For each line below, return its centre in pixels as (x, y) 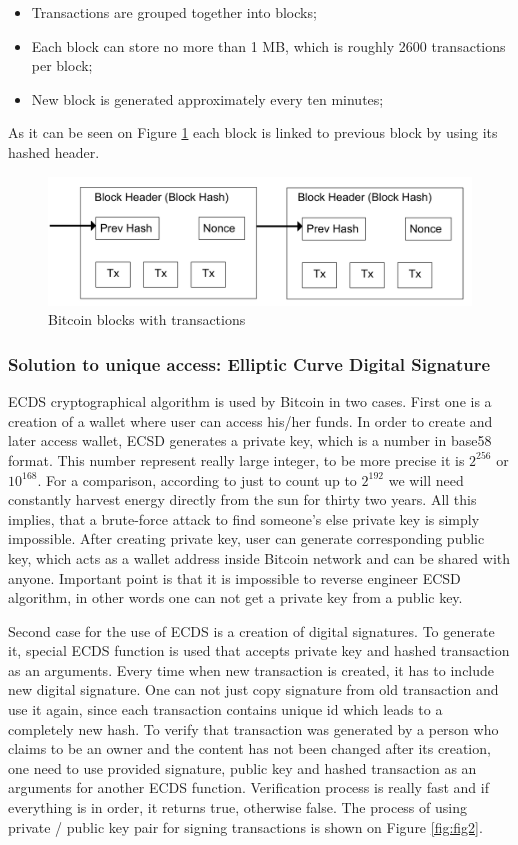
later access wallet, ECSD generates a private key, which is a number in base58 (250, 440)
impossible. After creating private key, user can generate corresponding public (246, 538)
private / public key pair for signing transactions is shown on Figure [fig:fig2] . (245, 826)
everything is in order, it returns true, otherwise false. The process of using (237, 807)
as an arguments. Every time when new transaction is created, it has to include (251, 669)
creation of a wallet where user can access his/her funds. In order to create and (250, 420)
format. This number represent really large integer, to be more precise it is (236, 459)
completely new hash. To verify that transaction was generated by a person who (253, 728)
